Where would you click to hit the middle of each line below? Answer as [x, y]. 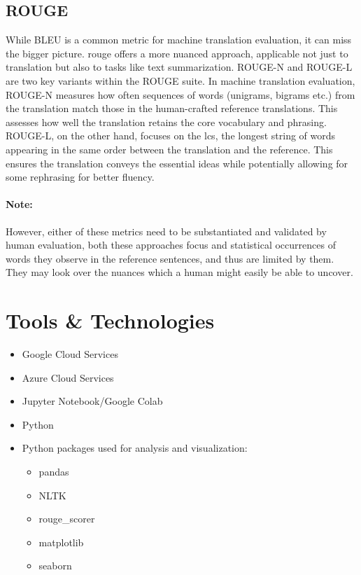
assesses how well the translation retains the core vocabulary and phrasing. [166, 122]
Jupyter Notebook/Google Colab [92, 401]
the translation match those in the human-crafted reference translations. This [172, 108]
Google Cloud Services [70, 354]
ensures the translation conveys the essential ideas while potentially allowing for [177, 163]
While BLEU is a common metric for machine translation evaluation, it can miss [179, 40]
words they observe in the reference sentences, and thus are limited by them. [170, 258]
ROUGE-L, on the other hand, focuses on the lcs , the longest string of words [171, 136]
